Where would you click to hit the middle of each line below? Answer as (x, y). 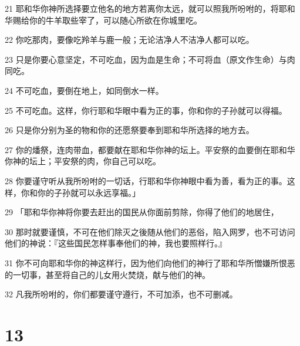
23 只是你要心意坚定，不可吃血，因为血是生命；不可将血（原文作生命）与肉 (150, 59)
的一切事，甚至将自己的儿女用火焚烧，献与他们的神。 (107, 274)
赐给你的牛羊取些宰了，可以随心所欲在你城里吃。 (107, 20)
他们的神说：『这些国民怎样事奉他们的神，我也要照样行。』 (116, 243)
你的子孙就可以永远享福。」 (89, 192)
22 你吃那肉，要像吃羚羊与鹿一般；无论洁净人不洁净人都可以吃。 (129, 40)
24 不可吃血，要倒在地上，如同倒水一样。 (84, 90)
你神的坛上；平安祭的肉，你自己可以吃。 (83, 161)
